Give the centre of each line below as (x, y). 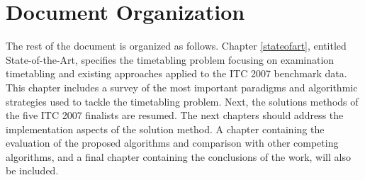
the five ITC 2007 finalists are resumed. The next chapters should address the (175, 115)
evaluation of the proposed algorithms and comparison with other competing (172, 143)
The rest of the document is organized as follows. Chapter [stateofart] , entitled (176, 46)
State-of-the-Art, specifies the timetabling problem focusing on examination (170, 59)
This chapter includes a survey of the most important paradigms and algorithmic (182, 87)
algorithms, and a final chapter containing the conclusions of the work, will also (178, 156)
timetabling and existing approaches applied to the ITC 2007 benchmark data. (176, 73)
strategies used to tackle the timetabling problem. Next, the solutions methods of (182, 101)
